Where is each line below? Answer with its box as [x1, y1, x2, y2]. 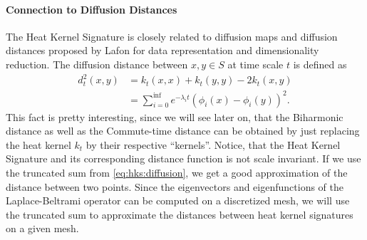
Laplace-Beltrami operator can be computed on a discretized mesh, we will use [6, 193, 350, 208]
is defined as [293, 56, 347, 71]
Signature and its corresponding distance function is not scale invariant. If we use [6, 151, 361, 166]
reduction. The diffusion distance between [6, 56, 188, 71]
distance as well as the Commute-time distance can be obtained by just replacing [6, 123, 360, 138]
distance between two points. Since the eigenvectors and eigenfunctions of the [6, 179, 343, 194]
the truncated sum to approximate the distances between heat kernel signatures [6, 207, 353, 221]
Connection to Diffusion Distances [6, 1, 177, 16]
